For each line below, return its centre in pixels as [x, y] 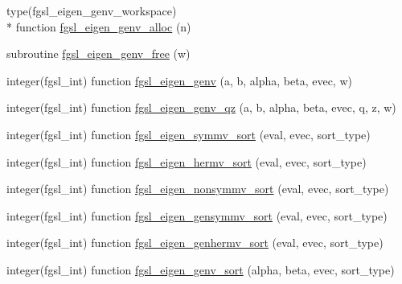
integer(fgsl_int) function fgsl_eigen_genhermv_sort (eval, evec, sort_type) [195, 243]
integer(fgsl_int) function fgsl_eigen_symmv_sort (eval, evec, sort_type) [189, 134]
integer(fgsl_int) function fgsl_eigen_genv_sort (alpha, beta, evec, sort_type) [201, 269]
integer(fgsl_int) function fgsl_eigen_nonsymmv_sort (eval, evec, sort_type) [198, 189]
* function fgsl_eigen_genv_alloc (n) [99, 26]
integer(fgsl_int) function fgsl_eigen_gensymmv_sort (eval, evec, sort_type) [197, 215]
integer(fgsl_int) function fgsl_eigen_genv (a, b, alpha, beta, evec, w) [179, 80]
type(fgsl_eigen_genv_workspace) [92, 10]
